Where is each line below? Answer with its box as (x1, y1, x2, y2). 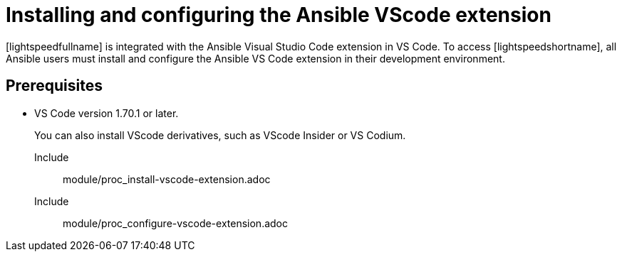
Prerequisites (6, 77, 103, 95)
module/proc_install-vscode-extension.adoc (63, 173, 271, 185)
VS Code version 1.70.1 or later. (34, 106, 179, 119)
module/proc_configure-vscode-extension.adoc (63, 217, 289, 229)
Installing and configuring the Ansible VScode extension (6, 3, 551, 27)
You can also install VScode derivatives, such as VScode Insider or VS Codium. (34, 128, 406, 141)
